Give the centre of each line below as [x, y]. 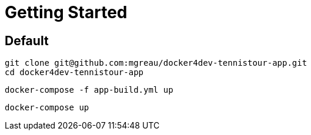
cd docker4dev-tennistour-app [74, 72]
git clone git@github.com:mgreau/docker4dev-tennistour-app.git [156, 63]
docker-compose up [47, 108]
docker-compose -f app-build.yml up [89, 90]
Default [27, 41]
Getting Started [66, 12]
